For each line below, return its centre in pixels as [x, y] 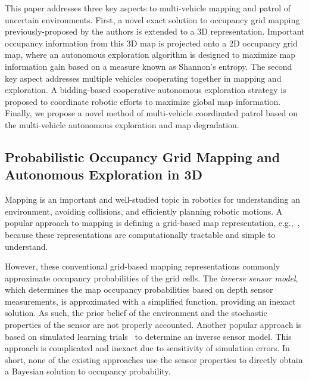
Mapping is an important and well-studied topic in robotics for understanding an [152, 199]
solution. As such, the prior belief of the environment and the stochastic [136, 313]
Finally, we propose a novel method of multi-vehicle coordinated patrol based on [152, 113]
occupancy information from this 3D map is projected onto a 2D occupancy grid [151, 43]
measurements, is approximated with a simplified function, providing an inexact [150, 301]
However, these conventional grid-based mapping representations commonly [143, 266]
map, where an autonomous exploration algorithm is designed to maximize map [150, 55]
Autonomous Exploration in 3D [104, 174]
